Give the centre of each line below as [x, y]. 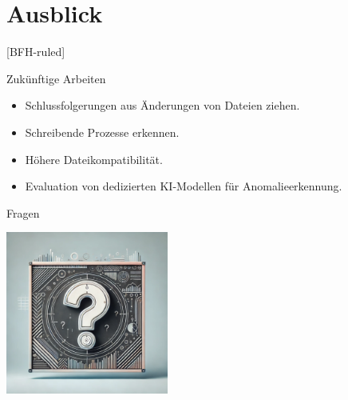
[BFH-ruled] [36, 52]
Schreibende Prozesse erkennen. [102, 132]
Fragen [23, 212]
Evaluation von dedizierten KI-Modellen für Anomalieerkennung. [184, 186]
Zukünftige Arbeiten [56, 78]
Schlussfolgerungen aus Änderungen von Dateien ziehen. [162, 105]
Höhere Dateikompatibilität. [94, 159]
